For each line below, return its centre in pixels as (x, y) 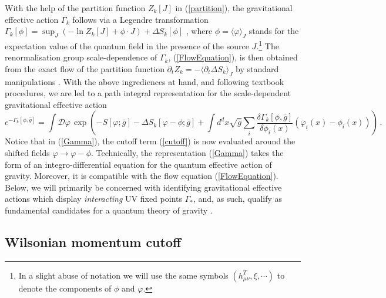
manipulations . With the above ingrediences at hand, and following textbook (145, 81)
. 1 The (268, 45)
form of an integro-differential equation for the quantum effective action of (138, 164)
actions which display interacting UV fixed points (93, 199)
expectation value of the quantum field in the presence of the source (127, 45)
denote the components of (65, 288)
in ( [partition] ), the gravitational (234, 8)
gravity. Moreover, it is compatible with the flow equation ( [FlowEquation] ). (142, 176)
